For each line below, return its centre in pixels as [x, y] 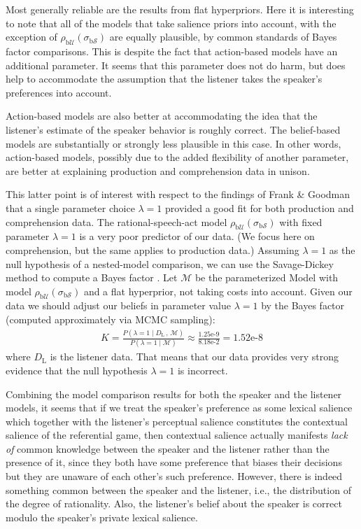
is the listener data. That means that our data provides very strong [194, 357]
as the [342, 249]
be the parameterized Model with [267, 277]
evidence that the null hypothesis [77, 370]
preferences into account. [59, 92]
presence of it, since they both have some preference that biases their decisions [174, 462]
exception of [31, 37]
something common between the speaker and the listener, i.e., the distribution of [178, 489]
